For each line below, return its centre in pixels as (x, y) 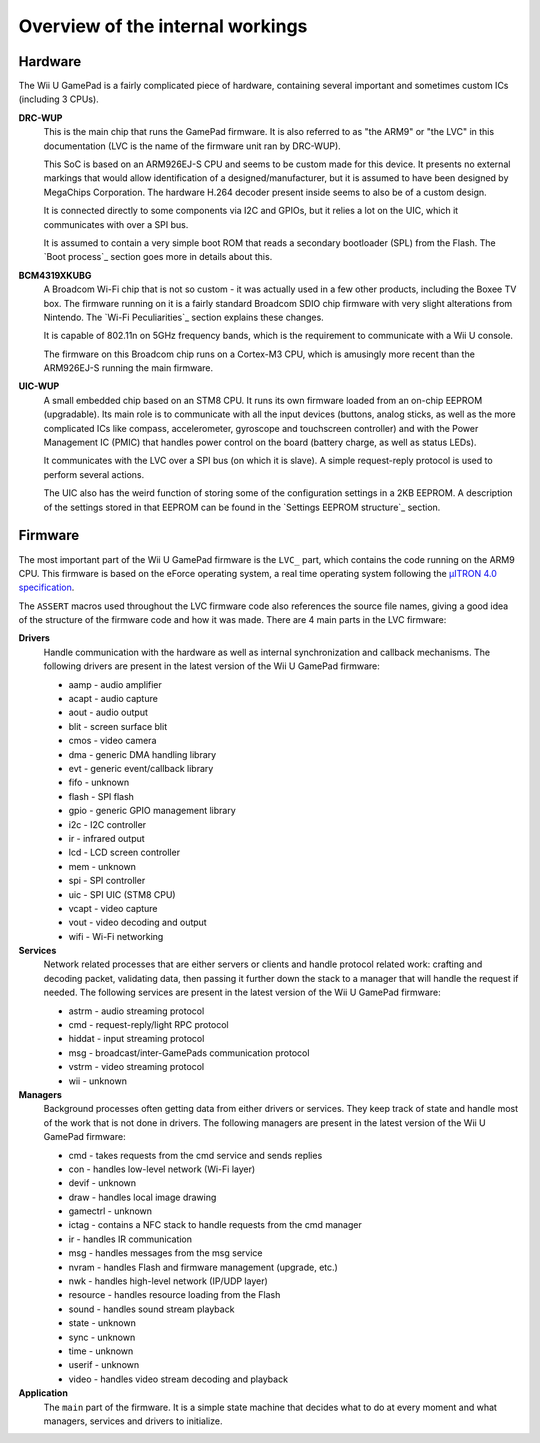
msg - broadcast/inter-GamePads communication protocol (189, 1052)
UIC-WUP (39, 386)
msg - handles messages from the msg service (165, 1253)
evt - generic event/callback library (141, 768)
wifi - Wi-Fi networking (116, 936)
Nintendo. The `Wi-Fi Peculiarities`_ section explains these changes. (183, 317)
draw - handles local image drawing (142, 1197)
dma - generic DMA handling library (142, 754)
